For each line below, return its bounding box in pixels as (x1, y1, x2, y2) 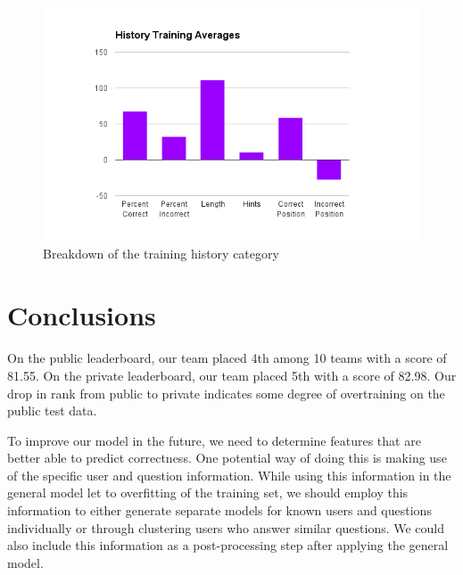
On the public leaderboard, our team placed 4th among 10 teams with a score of (7, 349, 447, 367)
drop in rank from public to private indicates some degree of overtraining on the (7, 383, 445, 402)
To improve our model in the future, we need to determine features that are (7, 431, 421, 449)
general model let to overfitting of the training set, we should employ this (7, 483, 409, 502)
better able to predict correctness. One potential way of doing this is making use (7, 448, 447, 467)
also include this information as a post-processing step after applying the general (7, 536, 449, 554)
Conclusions (7, 296, 156, 333)
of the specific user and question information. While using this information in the (7, 465, 451, 484)
